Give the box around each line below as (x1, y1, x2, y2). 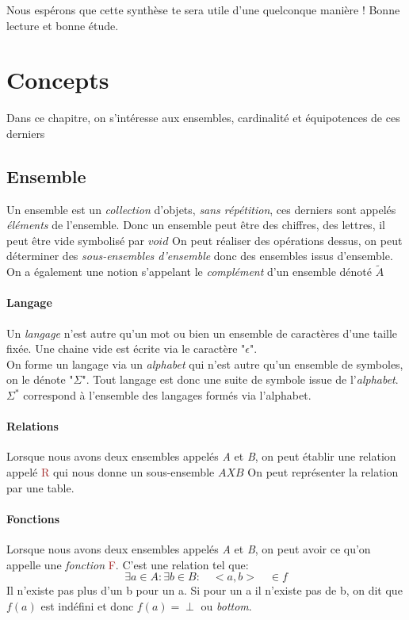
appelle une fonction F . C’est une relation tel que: (6, 556, 249, 572)
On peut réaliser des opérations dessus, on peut (172, 232, 403, 248)
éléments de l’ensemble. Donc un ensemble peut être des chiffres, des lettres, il (6, 216, 385, 233)
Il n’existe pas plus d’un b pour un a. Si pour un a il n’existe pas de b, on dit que (6, 582, 403, 599)
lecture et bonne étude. (6, 17, 119, 33)
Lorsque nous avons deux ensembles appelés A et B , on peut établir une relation (6, 448, 396, 465)
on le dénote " (6, 371, 74, 388)
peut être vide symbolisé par (6, 232, 145, 248)
